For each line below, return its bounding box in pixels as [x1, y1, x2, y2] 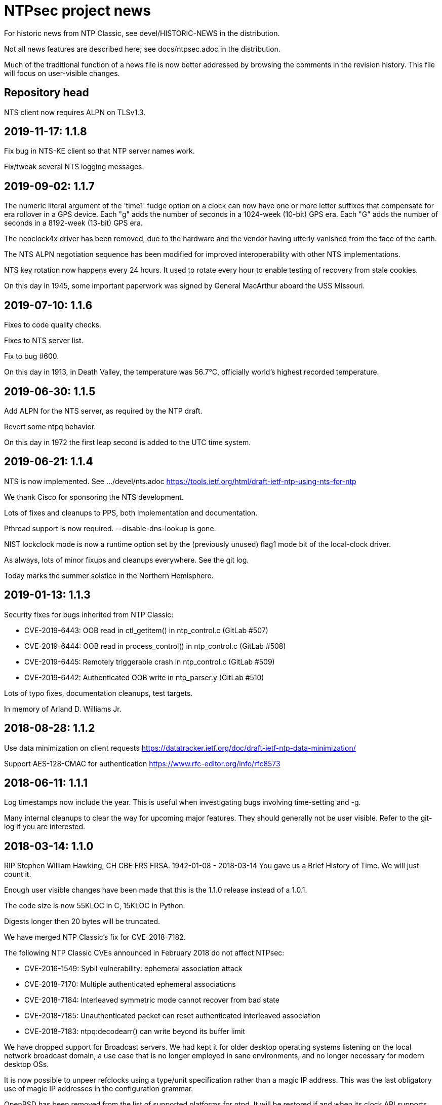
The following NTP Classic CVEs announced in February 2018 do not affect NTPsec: [4, 948, 285, 957]
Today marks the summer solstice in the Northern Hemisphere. [4, 571, 214, 580]
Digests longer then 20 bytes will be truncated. [4, 917, 160, 926]
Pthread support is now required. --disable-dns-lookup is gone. [4, 524, 216, 533]
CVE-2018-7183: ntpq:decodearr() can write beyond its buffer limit [24, 1027, 245, 1036]
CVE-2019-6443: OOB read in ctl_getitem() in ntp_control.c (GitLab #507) [24, 625, 268, 635]
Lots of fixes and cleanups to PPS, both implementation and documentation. [4, 508, 258, 517]
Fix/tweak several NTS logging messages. [4, 162, 144, 171]
